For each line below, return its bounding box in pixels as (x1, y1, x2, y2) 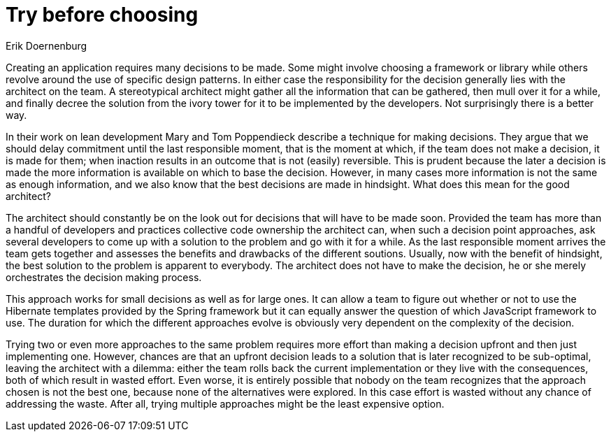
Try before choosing (6, 3, 199, 27)
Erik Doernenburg (6, 39, 87, 52)
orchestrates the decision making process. (6, 271, 202, 283)
